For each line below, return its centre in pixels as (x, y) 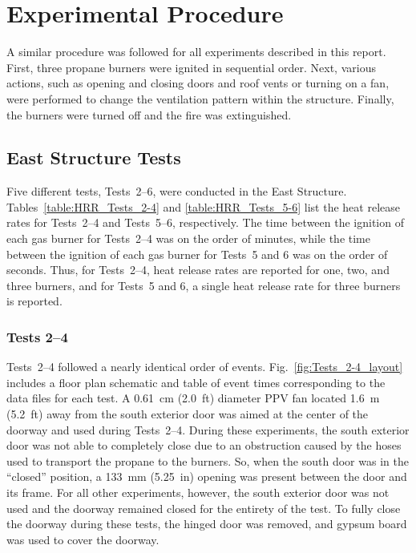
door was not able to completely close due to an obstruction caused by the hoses (204, 445)
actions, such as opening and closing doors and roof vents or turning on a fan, (198, 83)
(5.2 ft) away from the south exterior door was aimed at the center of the (188, 414)
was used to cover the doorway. (83, 539)
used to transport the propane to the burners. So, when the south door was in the (208, 460)
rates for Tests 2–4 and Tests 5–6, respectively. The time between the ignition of (205, 222)
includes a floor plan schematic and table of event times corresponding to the (196, 382)
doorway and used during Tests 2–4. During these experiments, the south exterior (208, 429)
